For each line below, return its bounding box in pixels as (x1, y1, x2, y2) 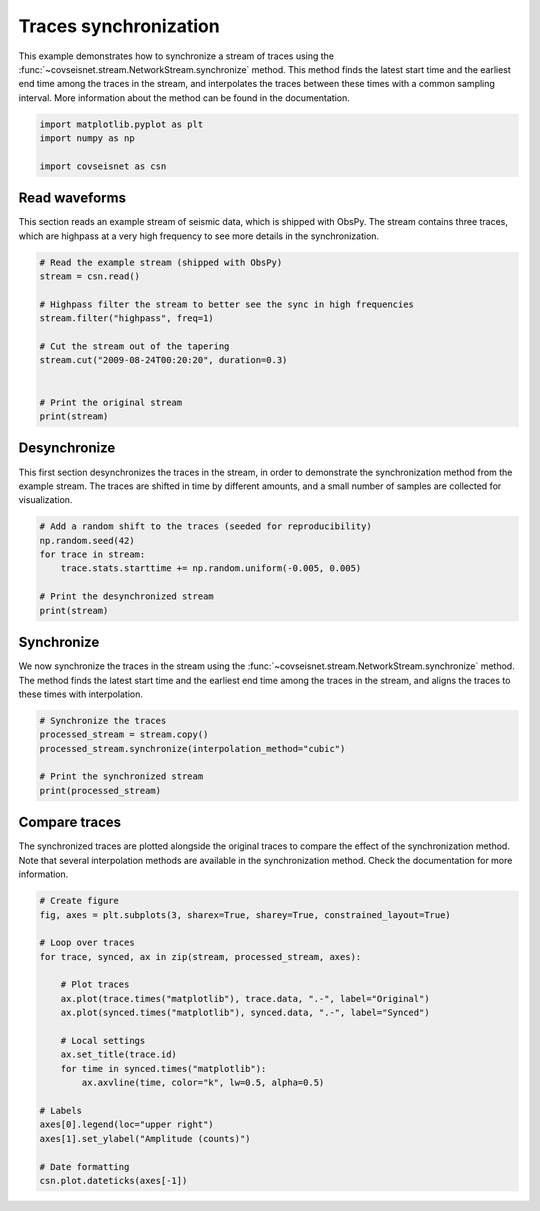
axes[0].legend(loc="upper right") (39, 1119, 214, 1130)
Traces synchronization (18, 15, 220, 37)
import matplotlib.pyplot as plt (39, 118, 204, 130)
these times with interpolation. (18, 688, 144, 700)
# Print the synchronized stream (39, 771, 204, 782)
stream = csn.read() (39, 271, 140, 282)
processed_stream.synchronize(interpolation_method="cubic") (39, 743, 346, 754)
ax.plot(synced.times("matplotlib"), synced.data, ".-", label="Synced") (60, 1007, 430, 1019)
